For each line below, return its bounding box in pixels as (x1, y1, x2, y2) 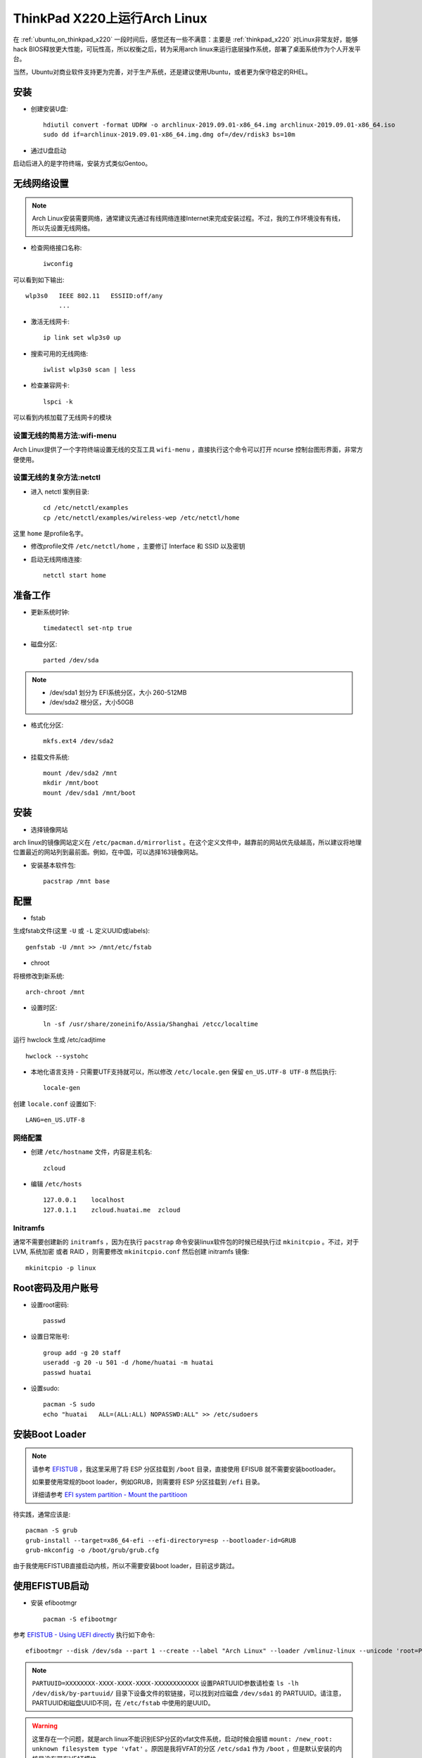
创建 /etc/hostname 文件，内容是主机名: (30, 1148, 153, 1156)
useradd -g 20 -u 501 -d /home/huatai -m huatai (43, 1359, 214, 1367)
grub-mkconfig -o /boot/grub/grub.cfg (25, 1546, 160, 1554)
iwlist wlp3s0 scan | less (43, 366, 136, 373)
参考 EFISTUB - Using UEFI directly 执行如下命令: (13, 1631, 155, 1638)
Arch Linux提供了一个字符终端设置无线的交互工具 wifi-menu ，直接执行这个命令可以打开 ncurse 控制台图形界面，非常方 (13, 445, 364, 454)
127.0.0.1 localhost (43, 1196, 125, 1204)
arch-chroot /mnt (25, 988, 85, 996)
